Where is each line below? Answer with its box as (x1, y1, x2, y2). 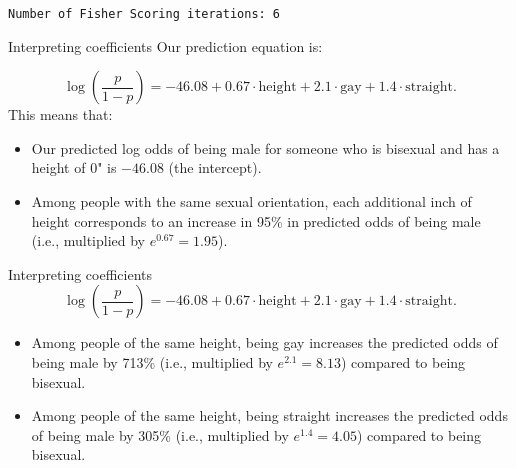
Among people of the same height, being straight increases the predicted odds (31, 405, 508, 426)
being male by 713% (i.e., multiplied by (31, 352, 273, 372)
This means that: (8, 104, 113, 125)
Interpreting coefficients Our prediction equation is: (8, 35, 323, 56)
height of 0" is (31, 157, 117, 178)
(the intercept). (168, 157, 262, 178)
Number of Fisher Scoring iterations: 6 (8, 7, 281, 21)
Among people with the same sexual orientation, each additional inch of (31, 191, 472, 212)
